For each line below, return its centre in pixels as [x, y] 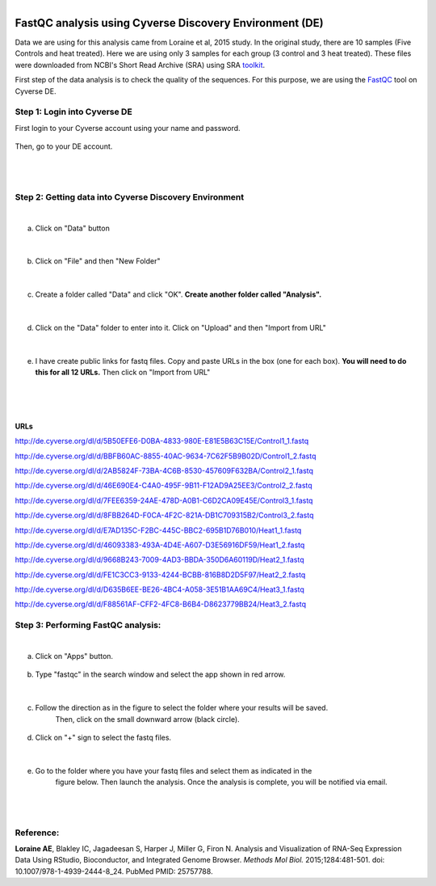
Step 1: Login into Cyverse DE [73, 112]
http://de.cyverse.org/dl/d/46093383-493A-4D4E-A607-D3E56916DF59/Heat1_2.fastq [160, 545]
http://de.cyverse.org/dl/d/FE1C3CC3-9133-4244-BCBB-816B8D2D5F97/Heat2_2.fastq [160, 575]
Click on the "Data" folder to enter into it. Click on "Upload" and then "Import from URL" [180, 327]
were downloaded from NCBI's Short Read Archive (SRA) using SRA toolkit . [140, 65]
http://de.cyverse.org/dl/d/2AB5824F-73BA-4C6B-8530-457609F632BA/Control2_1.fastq [164, 470]
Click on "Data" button [73, 228]
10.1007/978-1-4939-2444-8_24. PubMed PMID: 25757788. [114, 871]
